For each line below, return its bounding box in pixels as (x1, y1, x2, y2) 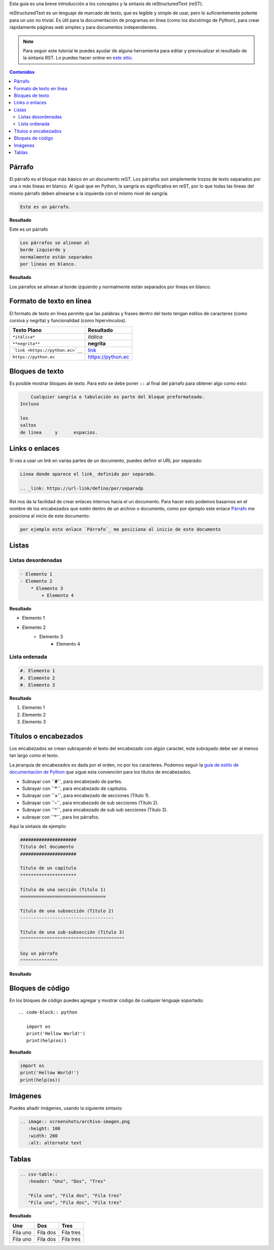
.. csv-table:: (20, 1171, 58, 1177)
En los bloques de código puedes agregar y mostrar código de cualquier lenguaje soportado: (9, 997, 204, 1003)
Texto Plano (12, 327, 42, 334)
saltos (20, 422, 37, 428)
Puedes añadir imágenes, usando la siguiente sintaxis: (9, 1105, 123, 1111)
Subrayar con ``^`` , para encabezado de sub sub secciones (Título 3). (22, 807, 168, 813)
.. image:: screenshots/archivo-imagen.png (20, 1119, 130, 1124)
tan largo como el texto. (9, 752, 59, 758)
